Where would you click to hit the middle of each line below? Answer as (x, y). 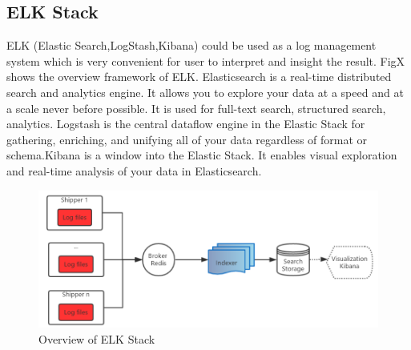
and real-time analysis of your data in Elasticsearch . (134, 170)
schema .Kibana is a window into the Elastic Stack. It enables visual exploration (202, 155)
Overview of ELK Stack (97, 338)
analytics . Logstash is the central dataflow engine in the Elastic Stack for (186, 124)
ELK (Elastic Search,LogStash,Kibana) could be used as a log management (191, 45)
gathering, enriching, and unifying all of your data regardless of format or (187, 139)
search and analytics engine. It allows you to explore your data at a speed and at (205, 92)
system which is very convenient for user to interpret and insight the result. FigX (206, 60)
